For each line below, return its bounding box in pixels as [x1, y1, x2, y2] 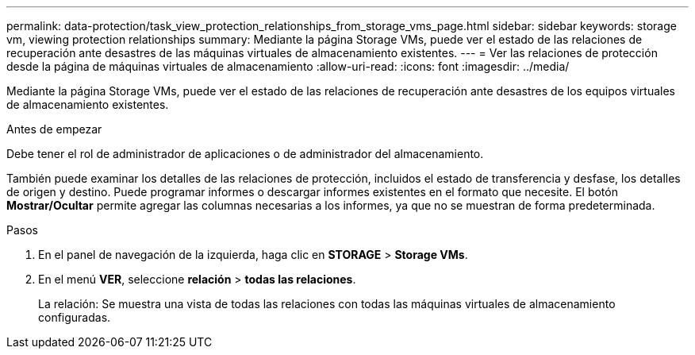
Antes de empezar [6, 122, 102, 136]
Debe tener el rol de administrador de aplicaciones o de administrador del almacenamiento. [6, 147, 484, 160]
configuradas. [38, 311, 111, 324]
